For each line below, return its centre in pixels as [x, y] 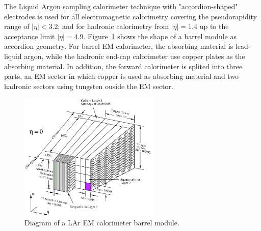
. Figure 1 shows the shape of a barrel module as [160, 36]
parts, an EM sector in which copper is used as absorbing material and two [122, 76]
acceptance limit [30, 36]
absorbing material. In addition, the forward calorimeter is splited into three [123, 66]
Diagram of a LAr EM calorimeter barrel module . [102, 222]
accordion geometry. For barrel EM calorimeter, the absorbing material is [119, 46]
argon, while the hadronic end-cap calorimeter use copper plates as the [135, 56]
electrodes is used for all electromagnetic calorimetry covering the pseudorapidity [131, 16]
